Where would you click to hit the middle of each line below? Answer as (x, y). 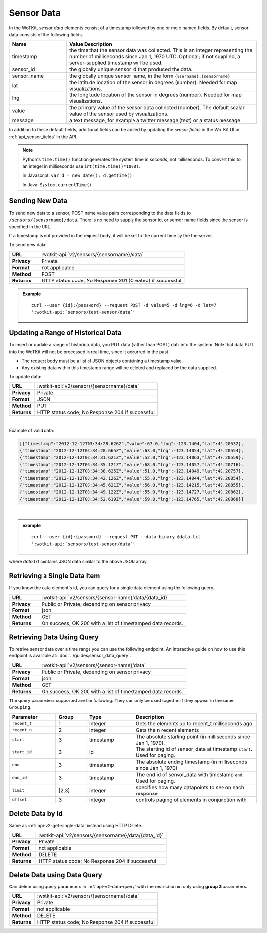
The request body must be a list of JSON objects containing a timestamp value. (102, 361)
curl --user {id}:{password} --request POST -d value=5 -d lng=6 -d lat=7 (124, 305)
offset (20, 800)
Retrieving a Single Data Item (55, 576)
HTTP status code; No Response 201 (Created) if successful (111, 280)
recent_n (22, 730)
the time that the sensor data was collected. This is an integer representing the (161, 50)
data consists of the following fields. (46, 34)
